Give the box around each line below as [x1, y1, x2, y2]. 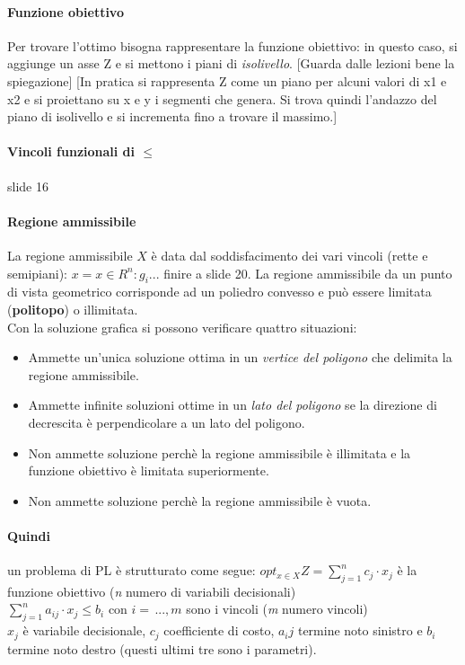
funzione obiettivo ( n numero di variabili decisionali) [7, 581, 296, 600]
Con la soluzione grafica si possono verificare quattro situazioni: [7, 317, 357, 336]
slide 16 [7, 176, 48, 195]
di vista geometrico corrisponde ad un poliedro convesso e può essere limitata [7, 282, 432, 301]
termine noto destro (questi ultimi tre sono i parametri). [7, 639, 317, 658]
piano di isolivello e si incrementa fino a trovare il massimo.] [7, 107, 338, 126]
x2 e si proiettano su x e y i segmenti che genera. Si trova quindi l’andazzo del [7, 89, 437, 108]
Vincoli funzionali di [7, 142, 136, 161]
